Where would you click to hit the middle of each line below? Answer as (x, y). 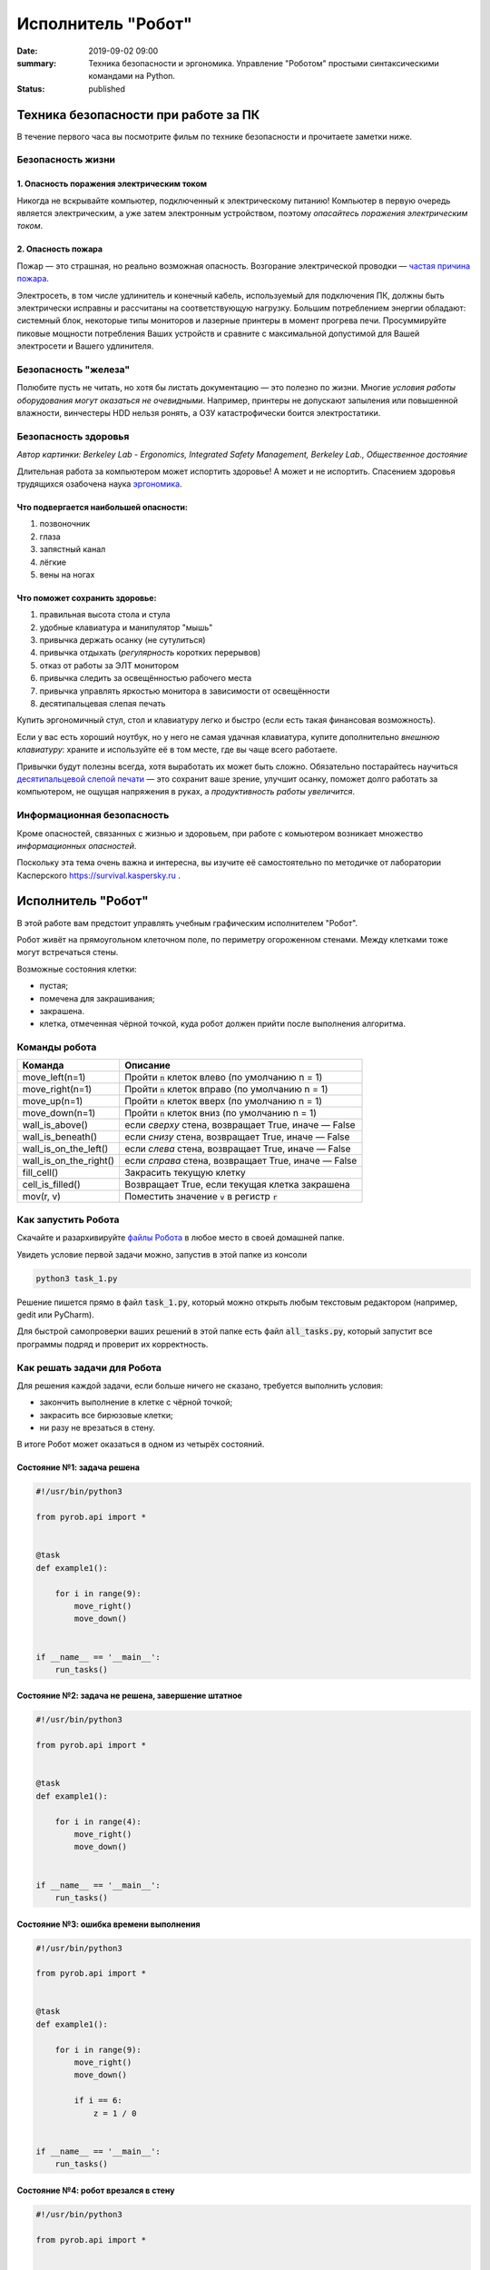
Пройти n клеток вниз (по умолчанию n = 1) (220, 1113)
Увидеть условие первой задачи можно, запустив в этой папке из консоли (162, 1254)
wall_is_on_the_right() (69, 1160)
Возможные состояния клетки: (77, 969)
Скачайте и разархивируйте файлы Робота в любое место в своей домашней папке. (181, 1238)
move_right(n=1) (57, 1090)
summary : (37, 63)
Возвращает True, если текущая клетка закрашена (237, 1185)
